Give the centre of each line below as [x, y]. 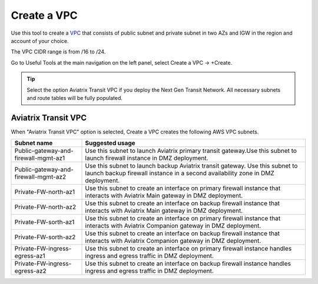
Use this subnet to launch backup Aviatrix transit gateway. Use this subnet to [191, 166]
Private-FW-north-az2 [45, 207]
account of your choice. [40, 41]
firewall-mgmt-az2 [40, 177]
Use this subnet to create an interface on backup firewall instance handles [188, 263]
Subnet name [34, 143]
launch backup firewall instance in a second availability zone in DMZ [180, 173]
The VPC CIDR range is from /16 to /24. [58, 52]
